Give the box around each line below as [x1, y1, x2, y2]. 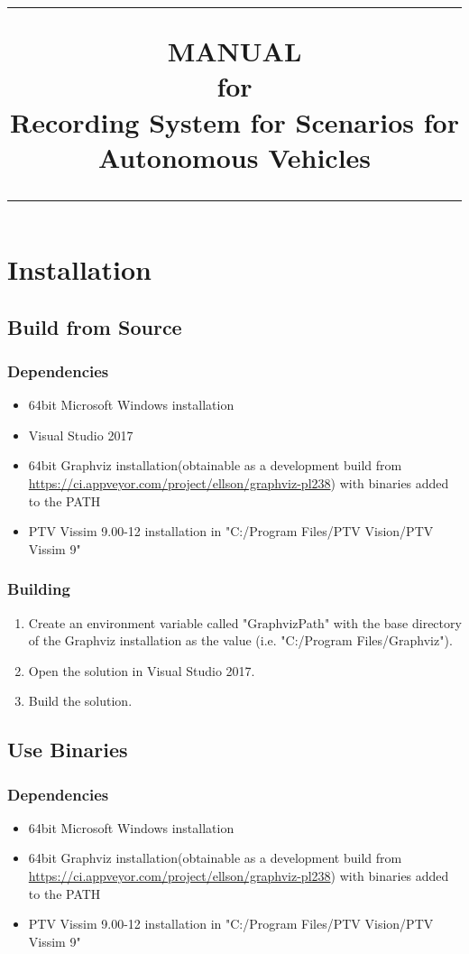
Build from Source [7, 312, 182, 340]
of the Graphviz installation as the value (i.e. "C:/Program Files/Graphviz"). [28, 631, 453, 650]
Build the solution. [28, 691, 133, 710]
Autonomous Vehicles [97, 138, 372, 175]
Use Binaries [7, 736, 128, 764]
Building [7, 578, 70, 600]
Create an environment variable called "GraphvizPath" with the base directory [28, 613, 462, 632]
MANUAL [167, 32, 302, 69]
